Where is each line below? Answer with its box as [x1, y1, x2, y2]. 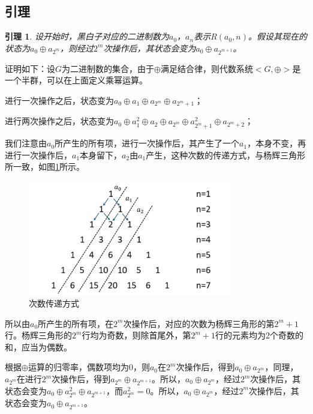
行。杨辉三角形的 [5, 329, 72, 341]
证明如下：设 [5, 62, 55, 74]
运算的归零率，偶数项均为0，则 [28, 361, 150, 373]
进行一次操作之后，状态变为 [5, 94, 114, 106]
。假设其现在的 [248, 30, 307, 43]
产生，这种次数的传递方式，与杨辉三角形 [146, 148, 306, 161]
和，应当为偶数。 [5, 340, 72, 353]
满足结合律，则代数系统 [160, 62, 253, 74]
